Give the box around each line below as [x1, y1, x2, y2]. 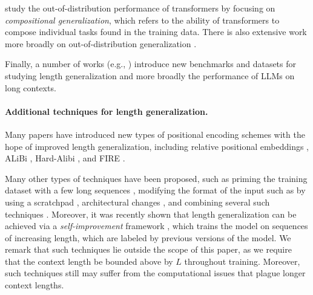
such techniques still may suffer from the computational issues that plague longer [5, 267, 306, 279]
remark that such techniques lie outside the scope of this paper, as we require [5, 243, 292, 256]
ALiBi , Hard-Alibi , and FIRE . [5, 152, 125, 164]
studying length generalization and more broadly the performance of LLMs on [5, 69, 295, 82]
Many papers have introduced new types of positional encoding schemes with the [5, 128, 305, 140]
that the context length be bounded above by [5, 254, 173, 267]
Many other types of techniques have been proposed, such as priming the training [5, 172, 308, 184]
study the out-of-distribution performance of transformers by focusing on [5, 2, 275, 14]
